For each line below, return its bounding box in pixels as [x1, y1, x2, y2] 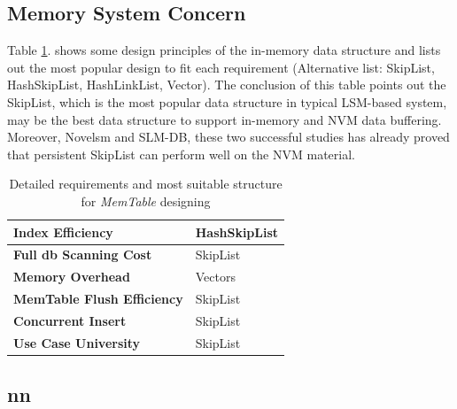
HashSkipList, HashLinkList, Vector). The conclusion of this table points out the [7, 75, 446, 94]
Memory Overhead [13, 267, 130, 286]
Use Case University [13, 333, 141, 351]
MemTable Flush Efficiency [13, 289, 183, 308]
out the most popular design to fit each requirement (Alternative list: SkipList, [7, 58, 435, 76]
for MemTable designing [81, 191, 211, 210]
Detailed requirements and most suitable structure [9, 174, 283, 193]
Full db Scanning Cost [13, 245, 152, 264]
